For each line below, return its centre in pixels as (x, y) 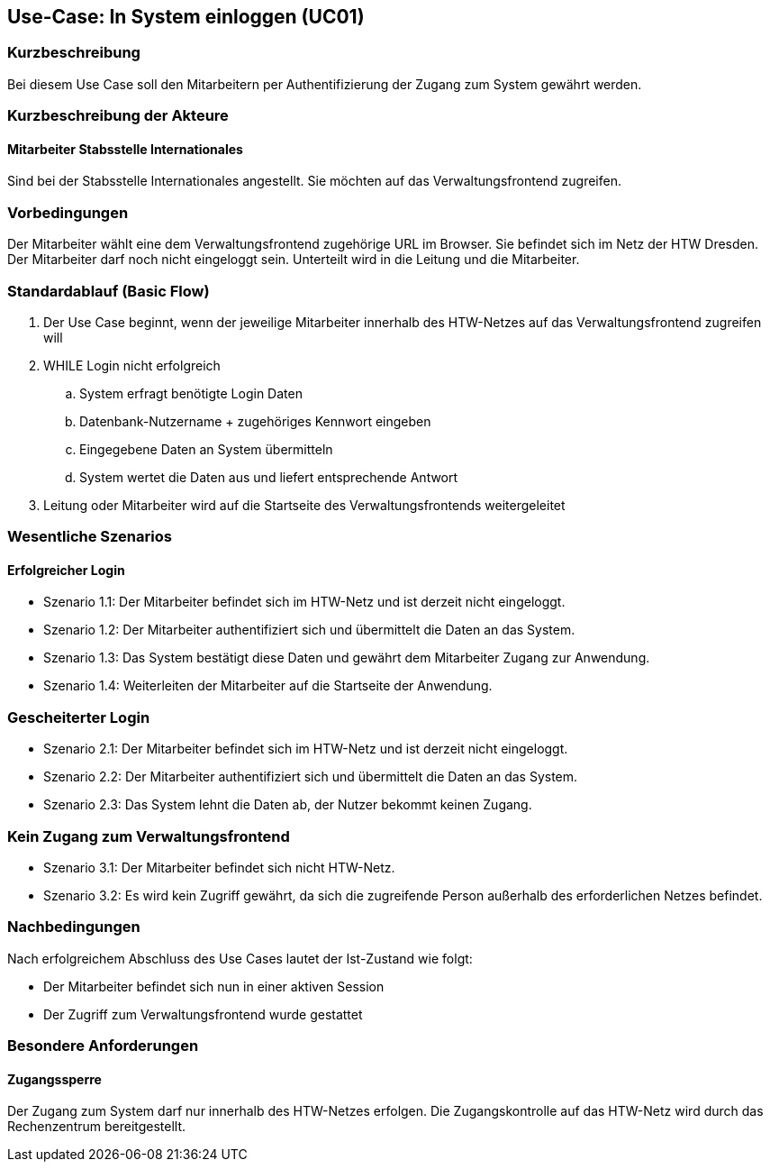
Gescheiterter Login (79, 717)
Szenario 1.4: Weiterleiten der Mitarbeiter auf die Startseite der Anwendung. (268, 686)
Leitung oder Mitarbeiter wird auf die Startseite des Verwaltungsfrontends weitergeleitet (304, 505)
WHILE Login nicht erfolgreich (132, 365)
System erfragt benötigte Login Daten (191, 393)
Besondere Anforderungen (103, 1046)
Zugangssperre (54, 1079)
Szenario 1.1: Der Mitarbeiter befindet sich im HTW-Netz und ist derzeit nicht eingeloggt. (304, 602)
